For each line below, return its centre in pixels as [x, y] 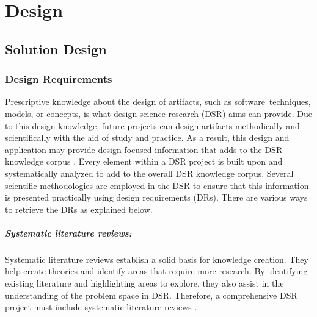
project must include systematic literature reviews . [101, 307]
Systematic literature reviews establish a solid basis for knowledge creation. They [157, 259]
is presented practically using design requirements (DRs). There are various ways [156, 197]
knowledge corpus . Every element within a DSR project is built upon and [144, 161]
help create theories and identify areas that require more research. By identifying [156, 271]
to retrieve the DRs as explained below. [79, 209]
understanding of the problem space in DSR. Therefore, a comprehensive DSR [151, 295]
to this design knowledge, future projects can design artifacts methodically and [152, 125]
